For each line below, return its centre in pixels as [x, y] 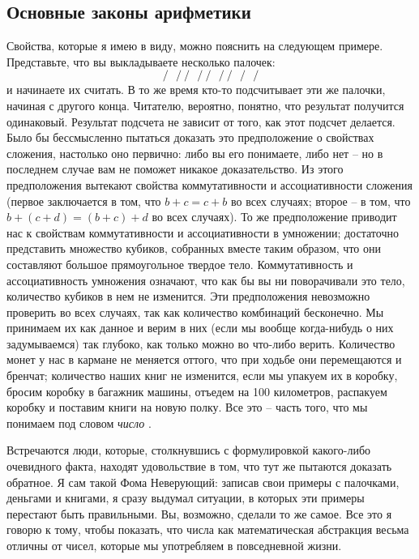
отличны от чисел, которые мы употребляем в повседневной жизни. [174, 546]
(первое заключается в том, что [84, 201]
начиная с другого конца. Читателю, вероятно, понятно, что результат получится [205, 105]
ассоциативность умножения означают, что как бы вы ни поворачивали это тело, [206, 280]
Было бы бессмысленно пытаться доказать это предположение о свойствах [190, 137]
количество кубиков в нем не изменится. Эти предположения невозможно [188, 296]
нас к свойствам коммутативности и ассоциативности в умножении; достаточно [203, 232]
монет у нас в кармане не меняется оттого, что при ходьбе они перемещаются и [204, 359]
